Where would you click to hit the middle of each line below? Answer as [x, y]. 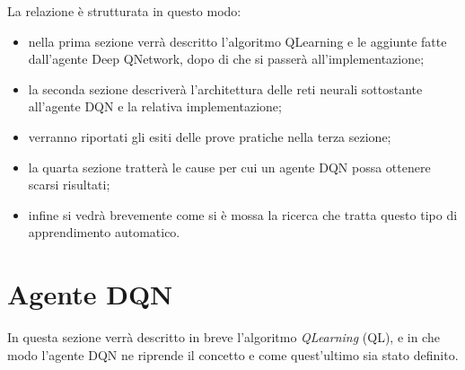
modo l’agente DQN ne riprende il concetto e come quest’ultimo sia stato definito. [233, 354]
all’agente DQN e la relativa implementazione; [155, 106]
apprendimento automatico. [104, 232]
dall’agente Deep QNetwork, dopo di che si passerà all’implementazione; [226, 59]
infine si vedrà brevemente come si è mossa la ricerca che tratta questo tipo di [243, 214]
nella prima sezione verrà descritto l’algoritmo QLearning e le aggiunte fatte [237, 41]
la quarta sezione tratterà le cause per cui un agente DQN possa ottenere [229, 167]
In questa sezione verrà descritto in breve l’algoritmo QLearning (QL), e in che [224, 337]
